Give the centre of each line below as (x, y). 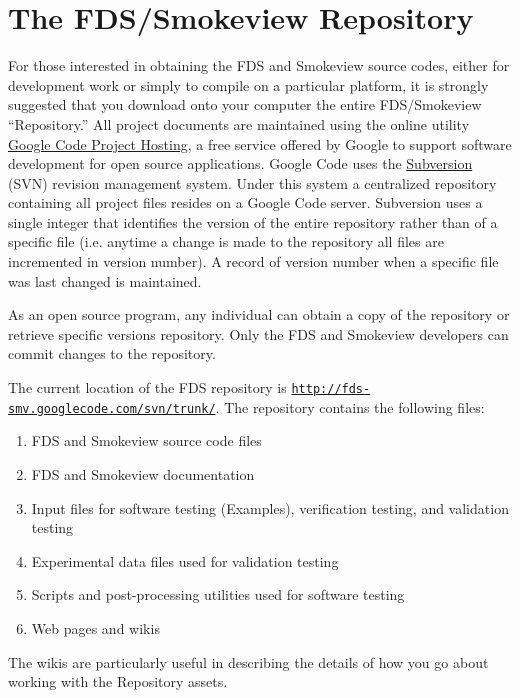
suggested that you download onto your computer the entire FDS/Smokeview (245, 104)
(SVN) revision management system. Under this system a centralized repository (252, 182)
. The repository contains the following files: (350, 406)
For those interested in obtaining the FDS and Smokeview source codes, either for (259, 65)
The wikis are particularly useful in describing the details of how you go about (248, 661)
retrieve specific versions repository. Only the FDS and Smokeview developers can (258, 333)
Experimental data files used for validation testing (185, 560)
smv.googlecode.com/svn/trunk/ (112, 408)
